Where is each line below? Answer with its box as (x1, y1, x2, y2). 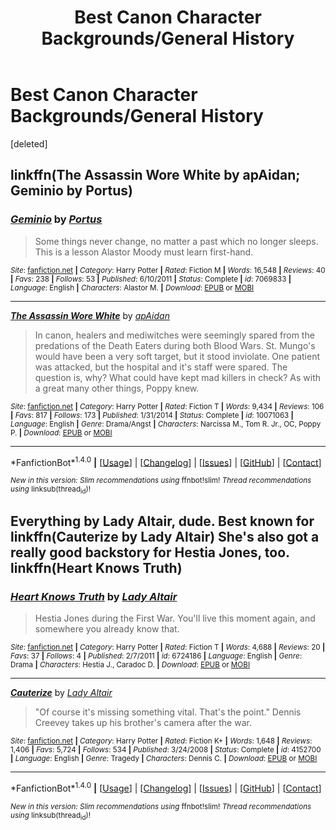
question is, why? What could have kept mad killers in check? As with (34, 371, 322, 383)
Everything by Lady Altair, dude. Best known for (10, 513, 315, 530)
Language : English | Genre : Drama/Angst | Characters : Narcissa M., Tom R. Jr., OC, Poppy (10, 419, 322, 429)
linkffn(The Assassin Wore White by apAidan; (10, 167, 301, 184)
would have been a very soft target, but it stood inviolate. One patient (34, 350, 320, 362)
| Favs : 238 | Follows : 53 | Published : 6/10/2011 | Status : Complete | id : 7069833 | (10, 274, 292, 284)
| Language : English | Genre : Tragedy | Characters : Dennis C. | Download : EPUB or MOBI (10, 754, 318, 764)
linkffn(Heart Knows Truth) (10, 560, 183, 576)
